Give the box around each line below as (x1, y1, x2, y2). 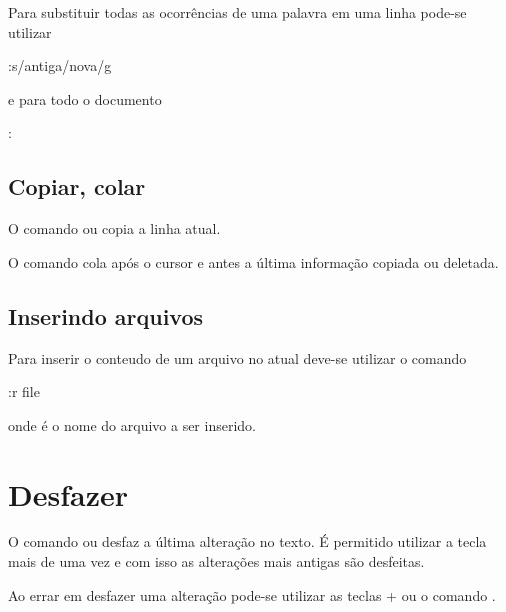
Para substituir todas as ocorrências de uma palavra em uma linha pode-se (8, 2, 467, 22)
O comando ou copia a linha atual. (8, 218, 221, 239)
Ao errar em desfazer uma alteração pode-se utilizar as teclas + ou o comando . (8, 584, 496, 605)
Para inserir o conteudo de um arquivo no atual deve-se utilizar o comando (8, 347, 467, 368)
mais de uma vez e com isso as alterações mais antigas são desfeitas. (8, 551, 425, 572)
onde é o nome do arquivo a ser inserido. (8, 414, 256, 435)
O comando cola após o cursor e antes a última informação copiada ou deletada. (8, 251, 499, 272)
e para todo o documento (8, 88, 162, 109)
